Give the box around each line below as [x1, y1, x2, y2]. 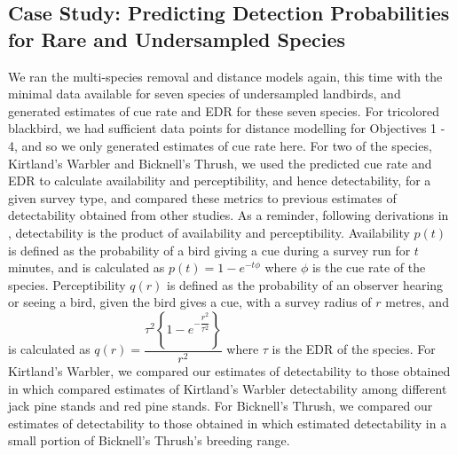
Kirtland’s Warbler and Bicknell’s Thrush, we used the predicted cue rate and [8, 153, 432, 172]
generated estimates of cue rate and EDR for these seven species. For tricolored [8, 101, 439, 120]
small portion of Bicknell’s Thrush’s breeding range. [8, 431, 290, 450]
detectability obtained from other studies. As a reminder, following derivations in [8, 206, 449, 224]
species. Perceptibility [8, 275, 126, 294]
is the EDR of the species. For [272, 340, 436, 358]
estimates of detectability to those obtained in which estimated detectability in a [8, 413, 447, 432]
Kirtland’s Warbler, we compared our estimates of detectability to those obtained [8, 361, 451, 380]
